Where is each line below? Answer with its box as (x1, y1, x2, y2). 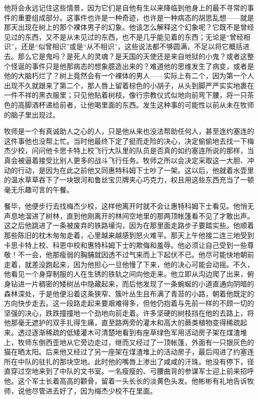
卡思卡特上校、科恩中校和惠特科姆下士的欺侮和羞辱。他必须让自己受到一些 (4, 239, 247, 250)
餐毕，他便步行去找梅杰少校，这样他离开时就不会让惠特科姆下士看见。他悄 (4, 201, 247, 211)
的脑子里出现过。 (4, 109, 60, 119)
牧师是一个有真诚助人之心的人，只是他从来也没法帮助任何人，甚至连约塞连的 (4, 126, 254, 136)
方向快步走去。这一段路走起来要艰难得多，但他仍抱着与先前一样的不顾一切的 (4, 298, 254, 308)
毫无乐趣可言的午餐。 (4, 184, 73, 194)
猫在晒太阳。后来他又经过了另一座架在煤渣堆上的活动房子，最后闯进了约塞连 (4, 346, 254, 357)
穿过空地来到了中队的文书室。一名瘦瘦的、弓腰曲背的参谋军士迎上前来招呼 (10, 366, 254, 376)
